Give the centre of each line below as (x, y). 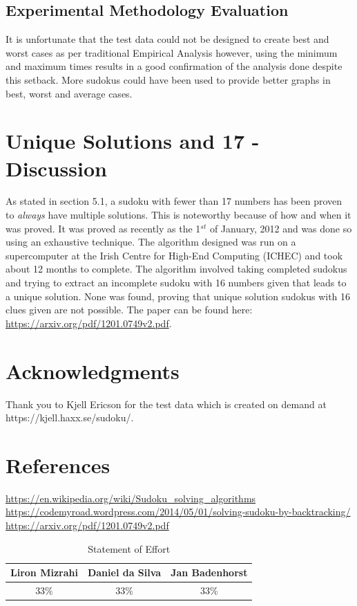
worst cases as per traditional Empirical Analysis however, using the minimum (172, 52)
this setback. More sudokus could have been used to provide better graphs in (168, 79)
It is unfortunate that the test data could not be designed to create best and (167, 39)
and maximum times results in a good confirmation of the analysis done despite (174, 66)
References (58, 465)
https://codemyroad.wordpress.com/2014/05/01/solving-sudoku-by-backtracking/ (178, 512)
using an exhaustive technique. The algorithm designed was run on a (151, 242)
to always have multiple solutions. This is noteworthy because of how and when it (178, 215)
